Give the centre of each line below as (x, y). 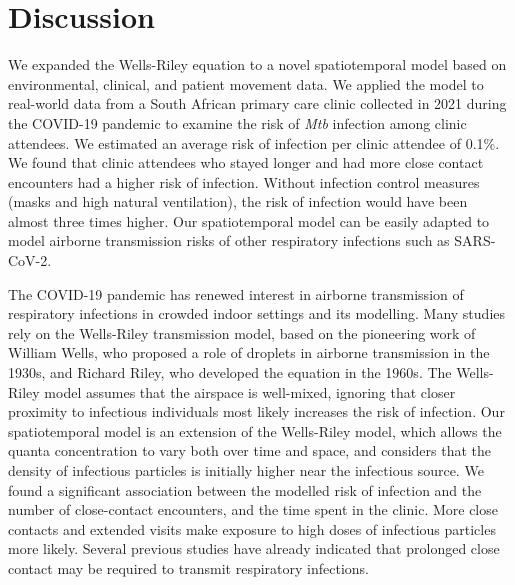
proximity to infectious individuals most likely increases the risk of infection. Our (256, 411)
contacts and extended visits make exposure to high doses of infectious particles (252, 528)
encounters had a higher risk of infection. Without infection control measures (244, 181)
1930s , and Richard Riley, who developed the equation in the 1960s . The (230, 372)
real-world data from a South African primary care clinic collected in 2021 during (257, 103)
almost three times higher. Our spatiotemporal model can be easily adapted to (249, 220)
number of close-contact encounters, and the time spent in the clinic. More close (253, 509)
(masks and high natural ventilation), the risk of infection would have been (238, 201)
